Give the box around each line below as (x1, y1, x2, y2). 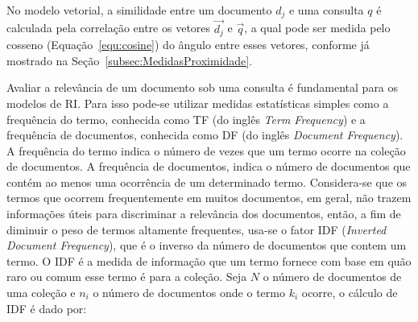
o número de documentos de (263, 268, 402, 285)
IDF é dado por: (6, 299, 87, 316)
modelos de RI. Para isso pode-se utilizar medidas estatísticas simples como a (6, 94, 389, 111)
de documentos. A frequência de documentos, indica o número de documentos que (6, 158, 411, 175)
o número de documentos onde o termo (93, 284, 285, 301)
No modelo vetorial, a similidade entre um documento (6, 2, 272, 18)
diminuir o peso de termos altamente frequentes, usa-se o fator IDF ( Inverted (6, 221, 387, 237)
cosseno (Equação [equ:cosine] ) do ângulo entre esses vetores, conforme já (6, 36, 370, 53)
